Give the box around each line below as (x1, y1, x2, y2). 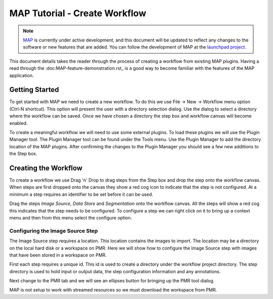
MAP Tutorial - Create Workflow (9, 8, 147, 19)
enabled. (9, 120, 28, 126)
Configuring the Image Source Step (9, 227, 98, 234)
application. (9, 72, 34, 78)
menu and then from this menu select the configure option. (9, 215, 132, 221)
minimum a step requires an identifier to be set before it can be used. (9, 191, 154, 197)
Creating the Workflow (9, 163, 83, 172)
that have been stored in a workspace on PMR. (9, 252, 107, 258)
